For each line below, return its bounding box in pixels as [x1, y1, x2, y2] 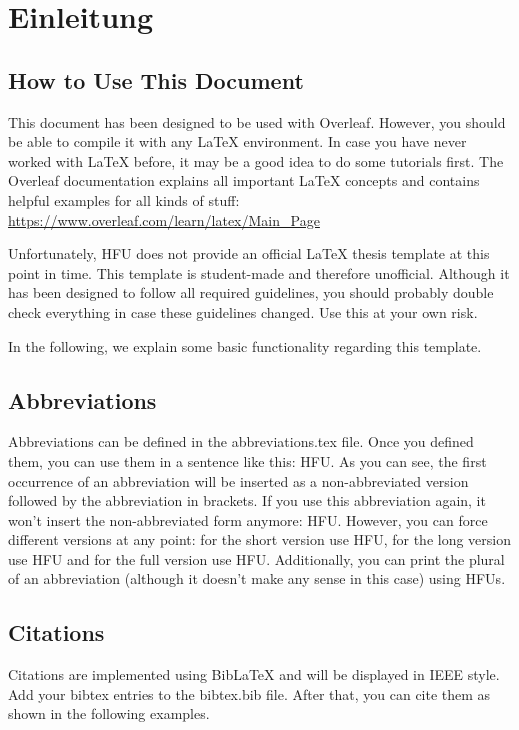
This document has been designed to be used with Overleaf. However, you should [8, 111, 506, 132]
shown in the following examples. [8, 703, 210, 724]
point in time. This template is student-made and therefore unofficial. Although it [8, 262, 510, 283]
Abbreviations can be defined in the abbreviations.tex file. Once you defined [8, 431, 474, 452]
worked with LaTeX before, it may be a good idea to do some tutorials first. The [8, 150, 504, 171]
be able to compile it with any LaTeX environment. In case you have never [8, 131, 467, 152]
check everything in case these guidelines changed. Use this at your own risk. [8, 301, 478, 322]
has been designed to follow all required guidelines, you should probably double [8, 282, 494, 303]
